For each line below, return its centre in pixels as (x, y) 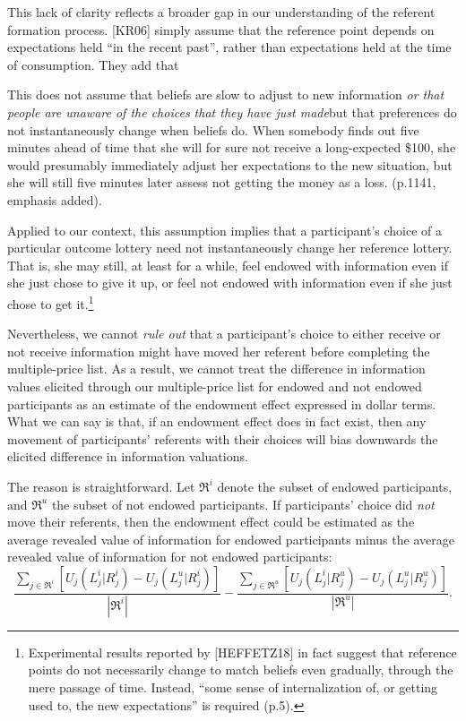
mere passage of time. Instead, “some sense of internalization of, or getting (233, 687)
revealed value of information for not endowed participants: (170, 557)
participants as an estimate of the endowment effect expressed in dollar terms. (222, 403)
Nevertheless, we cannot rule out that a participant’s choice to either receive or (224, 334)
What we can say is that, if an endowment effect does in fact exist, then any (217, 421)
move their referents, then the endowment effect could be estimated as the (211, 522)
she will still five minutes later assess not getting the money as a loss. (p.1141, (222, 182)
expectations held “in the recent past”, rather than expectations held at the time (229, 47)
